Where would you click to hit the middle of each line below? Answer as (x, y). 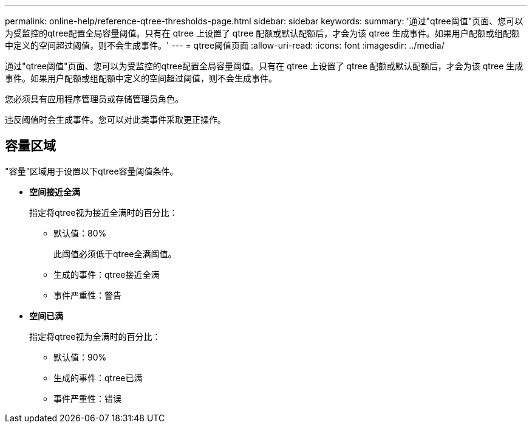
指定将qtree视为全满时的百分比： (95, 336)
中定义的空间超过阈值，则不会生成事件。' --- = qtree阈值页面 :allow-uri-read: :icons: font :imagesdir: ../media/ (225, 45)
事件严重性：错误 (87, 398)
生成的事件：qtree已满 (98, 378)
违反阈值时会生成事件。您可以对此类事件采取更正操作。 (115, 119)
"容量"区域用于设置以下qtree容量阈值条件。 (92, 171)
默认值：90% (80, 357)
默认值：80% (80, 233)
